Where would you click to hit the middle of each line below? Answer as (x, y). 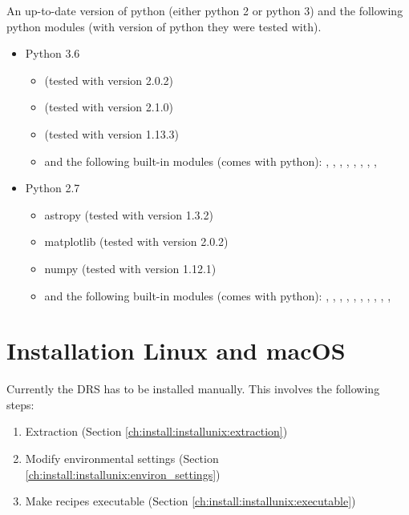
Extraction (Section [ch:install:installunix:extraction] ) (156, 431)
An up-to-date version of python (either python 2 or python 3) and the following (205, 10)
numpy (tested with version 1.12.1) (130, 268)
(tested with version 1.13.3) (112, 133)
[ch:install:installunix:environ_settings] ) (123, 474)
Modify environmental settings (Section (122, 459)
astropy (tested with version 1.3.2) (129, 214)
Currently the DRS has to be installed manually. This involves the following (193, 389)
